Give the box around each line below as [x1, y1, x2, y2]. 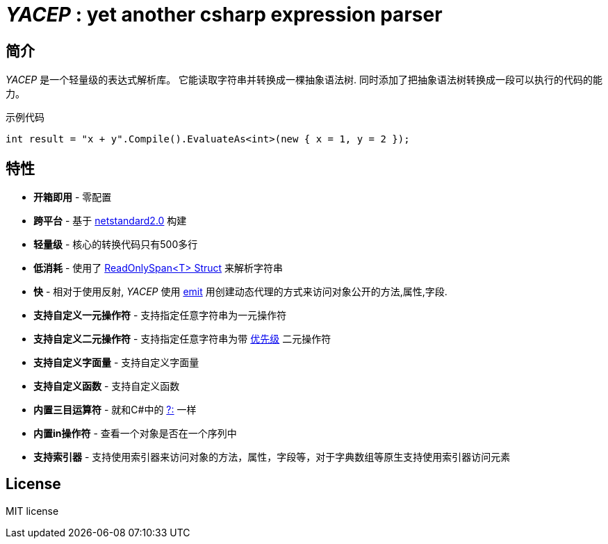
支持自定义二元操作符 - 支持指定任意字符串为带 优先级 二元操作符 [33, 333, 331, 345]
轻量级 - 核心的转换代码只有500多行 [33, 238, 198, 251]
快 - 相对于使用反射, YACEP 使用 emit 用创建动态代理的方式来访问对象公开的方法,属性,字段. [33, 286, 447, 298]
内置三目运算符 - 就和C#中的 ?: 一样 [33, 404, 197, 416]
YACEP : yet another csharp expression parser [6, 3, 443, 26]
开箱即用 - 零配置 [33, 191, 112, 204]
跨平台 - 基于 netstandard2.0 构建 [33, 215, 187, 227]
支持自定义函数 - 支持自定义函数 [33, 380, 180, 393]
